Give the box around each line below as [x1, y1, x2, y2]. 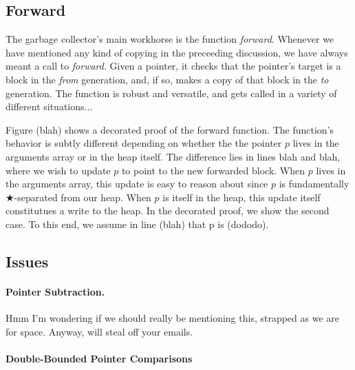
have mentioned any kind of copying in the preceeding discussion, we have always [6, 45, 348, 59]
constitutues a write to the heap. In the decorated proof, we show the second [6, 203, 330, 218]
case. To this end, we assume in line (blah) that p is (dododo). [6, 216, 269, 231]
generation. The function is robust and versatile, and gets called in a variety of [6, 85, 337, 100]
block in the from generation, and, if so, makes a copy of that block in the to [6, 72, 329, 86]
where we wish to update [6, 163, 111, 177]
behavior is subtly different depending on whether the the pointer [6, 136, 282, 150]
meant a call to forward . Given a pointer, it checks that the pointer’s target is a [6, 59, 341, 73]
